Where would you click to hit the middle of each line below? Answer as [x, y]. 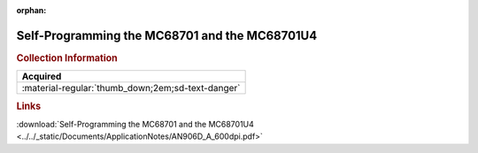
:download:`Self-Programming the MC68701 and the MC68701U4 [135, 124]
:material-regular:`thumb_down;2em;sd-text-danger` [131, 88]
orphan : [31, 10]
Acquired [42, 77]
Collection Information [67, 57]
